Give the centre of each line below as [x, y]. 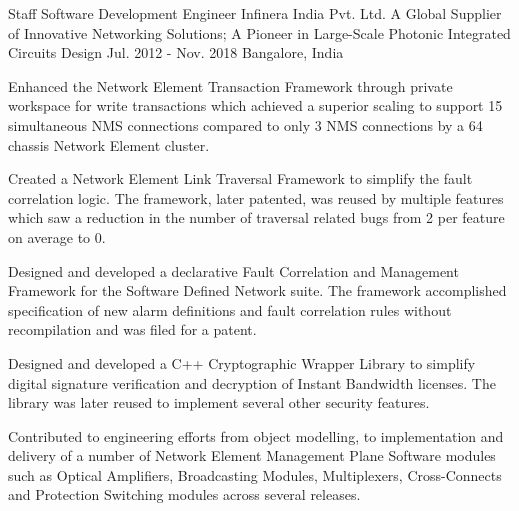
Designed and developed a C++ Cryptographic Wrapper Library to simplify [242, 362]
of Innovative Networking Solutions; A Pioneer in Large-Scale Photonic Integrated [259, 32]
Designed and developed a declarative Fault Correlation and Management [233, 270]
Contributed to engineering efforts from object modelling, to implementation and [256, 435]
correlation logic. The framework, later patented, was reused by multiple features [256, 197]
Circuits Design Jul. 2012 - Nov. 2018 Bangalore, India [176, 52]
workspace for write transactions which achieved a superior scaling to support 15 [255, 105]
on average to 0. [57, 236]
